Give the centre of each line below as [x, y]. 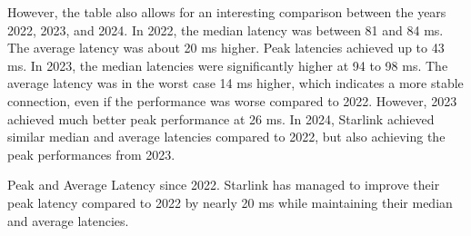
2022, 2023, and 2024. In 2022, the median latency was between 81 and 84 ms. [225, 29]
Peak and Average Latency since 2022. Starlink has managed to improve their [224, 185]
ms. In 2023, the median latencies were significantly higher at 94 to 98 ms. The [228, 65]
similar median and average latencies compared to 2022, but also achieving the [226, 137]
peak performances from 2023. [91, 154]
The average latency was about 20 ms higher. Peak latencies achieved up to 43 [226, 48]
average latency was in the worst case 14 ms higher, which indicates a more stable [235, 83]
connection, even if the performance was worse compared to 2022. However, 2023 [232, 100]
